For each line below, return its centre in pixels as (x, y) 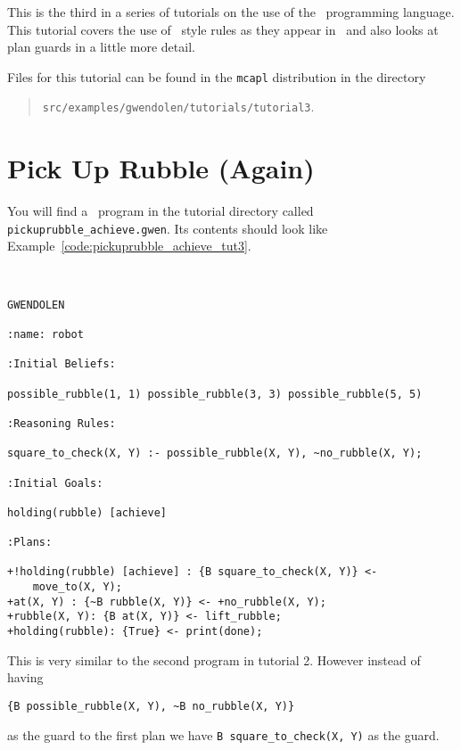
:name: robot (45, 334)
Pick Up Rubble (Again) (161, 168)
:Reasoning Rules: (62, 423)
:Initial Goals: (55, 483)
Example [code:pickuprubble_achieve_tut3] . (129, 246)
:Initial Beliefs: (62, 364)
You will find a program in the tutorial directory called (161, 211)
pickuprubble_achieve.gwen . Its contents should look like (168, 228)
